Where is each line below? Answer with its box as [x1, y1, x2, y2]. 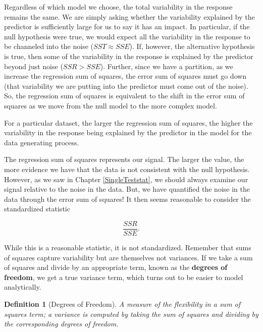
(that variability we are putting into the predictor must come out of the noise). [4, 80, 248, 91]
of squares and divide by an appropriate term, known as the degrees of [4, 262, 228, 272]
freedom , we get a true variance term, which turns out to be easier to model [4, 271, 243, 282]
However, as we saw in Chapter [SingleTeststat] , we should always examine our [4, 174, 248, 184]
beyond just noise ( [4, 61, 63, 71]
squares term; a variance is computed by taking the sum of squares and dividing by [4, 308, 258, 319]
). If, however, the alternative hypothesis [129, 41, 255, 51]
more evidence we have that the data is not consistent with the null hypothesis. [4, 163, 250, 174]
